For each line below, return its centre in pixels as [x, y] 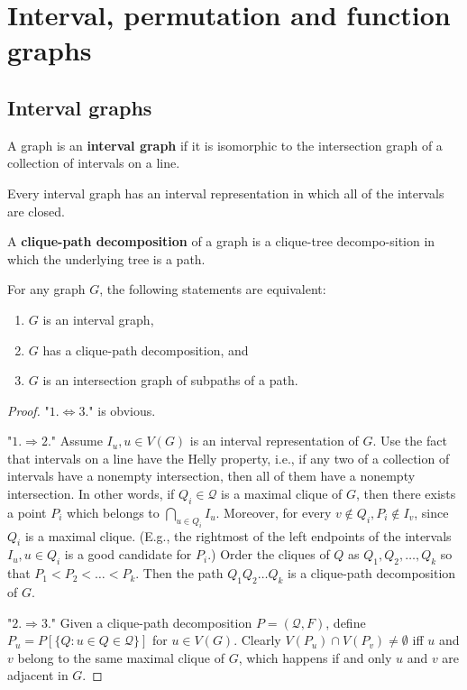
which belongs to [113, 512]
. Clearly [257, 640]
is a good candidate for [128, 554]
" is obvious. [122, 410]
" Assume [77, 441]
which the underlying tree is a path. [106, 258]
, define [346, 622]
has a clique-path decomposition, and [146, 350]
